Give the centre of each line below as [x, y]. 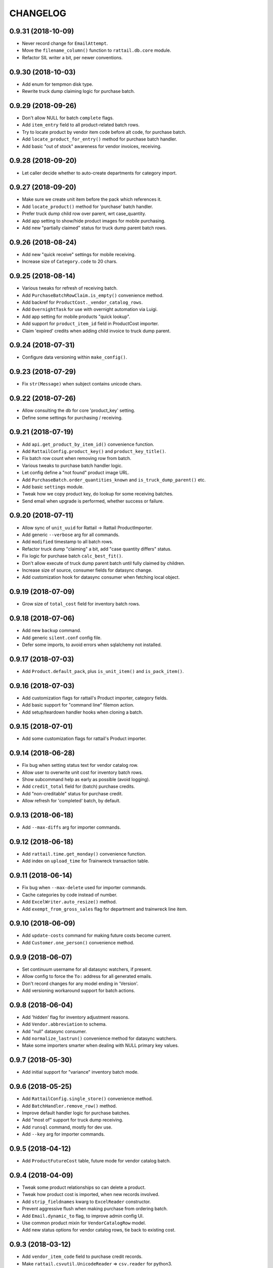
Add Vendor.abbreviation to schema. [64, 1024]
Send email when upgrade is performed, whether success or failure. [93, 501]
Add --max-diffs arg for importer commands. [72, 827]
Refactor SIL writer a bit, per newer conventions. [73, 57]
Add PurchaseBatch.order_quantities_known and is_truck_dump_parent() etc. [114, 480]
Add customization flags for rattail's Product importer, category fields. [95, 698]
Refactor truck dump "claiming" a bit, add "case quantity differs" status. [97, 549]
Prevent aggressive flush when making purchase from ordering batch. [95, 1209]
